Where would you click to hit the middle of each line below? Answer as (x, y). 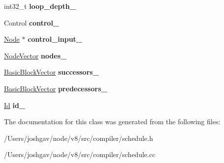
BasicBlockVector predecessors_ (56, 88)
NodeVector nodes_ (35, 55)
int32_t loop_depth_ (40, 6)
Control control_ (32, 22)
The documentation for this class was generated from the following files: (112, 122)
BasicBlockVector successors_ (52, 72)
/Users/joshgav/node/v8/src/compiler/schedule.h (79, 138)
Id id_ (15, 105)
